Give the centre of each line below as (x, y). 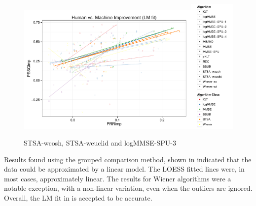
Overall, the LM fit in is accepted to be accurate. (78, 197)
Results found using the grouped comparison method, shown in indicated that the (128, 159)
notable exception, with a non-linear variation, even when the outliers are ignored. (128, 188)
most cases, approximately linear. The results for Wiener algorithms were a (118, 178)
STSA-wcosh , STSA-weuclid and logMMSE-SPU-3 (100, 142)
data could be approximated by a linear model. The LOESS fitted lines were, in (124, 169)
